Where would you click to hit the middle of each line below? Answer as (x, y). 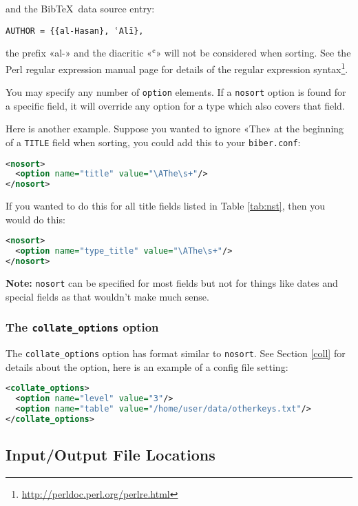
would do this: (35, 219)
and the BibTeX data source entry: (80, 8)
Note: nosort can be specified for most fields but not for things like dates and (172, 283)
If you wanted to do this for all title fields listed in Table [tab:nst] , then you (165, 206)
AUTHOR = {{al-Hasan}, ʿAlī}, (75, 31)
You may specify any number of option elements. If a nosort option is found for (176, 92)
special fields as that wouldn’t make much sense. (107, 296)
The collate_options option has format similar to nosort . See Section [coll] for (176, 353)
